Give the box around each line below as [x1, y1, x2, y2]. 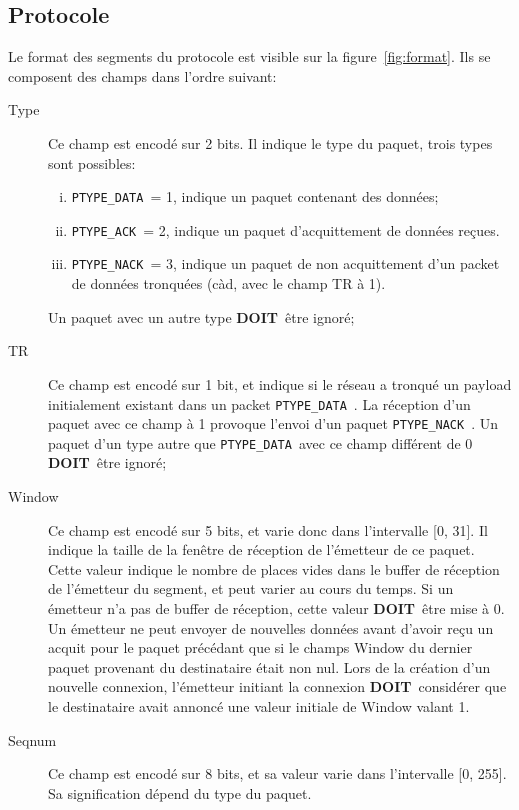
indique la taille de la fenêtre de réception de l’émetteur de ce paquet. [48, 539, 475, 560]
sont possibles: [48, 152, 136, 173]
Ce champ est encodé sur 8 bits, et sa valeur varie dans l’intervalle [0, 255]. [48, 763, 507, 784]
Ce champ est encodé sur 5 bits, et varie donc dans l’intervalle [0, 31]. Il [48, 519, 488, 540]
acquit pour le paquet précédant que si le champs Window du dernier [48, 637, 473, 658]
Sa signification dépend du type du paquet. [48, 782, 312, 803]
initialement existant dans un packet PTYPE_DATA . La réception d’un [48, 393, 471, 414]
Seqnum [8, 729, 57, 750]
